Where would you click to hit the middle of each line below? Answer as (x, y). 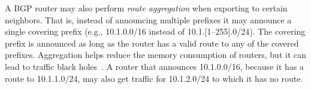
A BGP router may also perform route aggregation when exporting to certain (146, 8)
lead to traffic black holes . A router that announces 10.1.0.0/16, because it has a (154, 66)
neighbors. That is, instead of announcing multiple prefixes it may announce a (148, 19)
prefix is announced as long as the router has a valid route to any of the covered (152, 43)
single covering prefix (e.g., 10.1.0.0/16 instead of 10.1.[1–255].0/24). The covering (155, 31)
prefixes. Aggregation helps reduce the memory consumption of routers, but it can (155, 55)
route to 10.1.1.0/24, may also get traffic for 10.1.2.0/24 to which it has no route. (154, 78)
